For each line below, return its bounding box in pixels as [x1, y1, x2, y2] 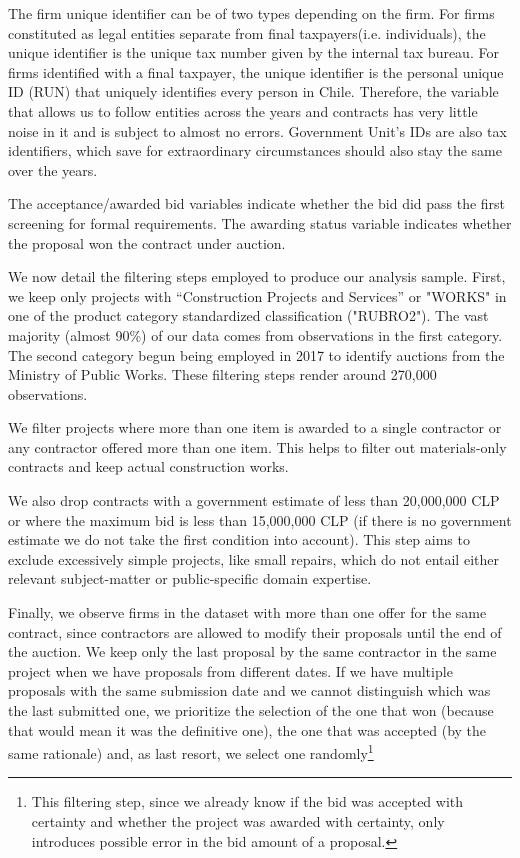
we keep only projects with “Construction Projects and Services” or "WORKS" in [8, 285, 507, 306]
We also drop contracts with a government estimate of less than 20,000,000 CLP [8, 490, 500, 511]
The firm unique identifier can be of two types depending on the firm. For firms [8, 3, 495, 23]
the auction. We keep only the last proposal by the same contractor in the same [8, 641, 497, 662]
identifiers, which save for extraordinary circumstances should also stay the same [8, 140, 502, 161]
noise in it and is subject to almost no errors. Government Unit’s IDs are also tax [8, 120, 507, 141]
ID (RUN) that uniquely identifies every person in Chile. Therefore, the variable [8, 81, 499, 102]
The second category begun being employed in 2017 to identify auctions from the [8, 344, 505, 365]
